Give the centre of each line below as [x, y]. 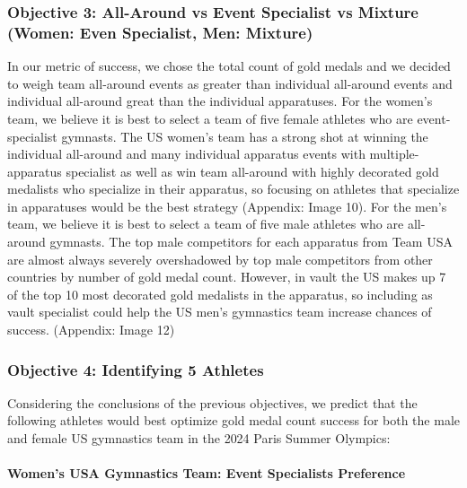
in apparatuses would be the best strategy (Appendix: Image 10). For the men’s [227, 206]
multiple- [394, 154]
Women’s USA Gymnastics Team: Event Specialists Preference [207, 473]
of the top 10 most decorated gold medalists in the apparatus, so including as [220, 294]
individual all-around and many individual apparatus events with [186, 154]
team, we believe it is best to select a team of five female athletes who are [210, 118]
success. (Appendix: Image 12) [91, 330]
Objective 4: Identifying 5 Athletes [136, 369]
